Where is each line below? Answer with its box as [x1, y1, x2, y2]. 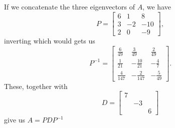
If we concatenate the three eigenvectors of [4, 1, 135, 12]
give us [4, 114, 26, 125]
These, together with [4, 80, 68, 91]
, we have [142, 1, 171, 12]
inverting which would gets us [4, 35, 95, 46]
